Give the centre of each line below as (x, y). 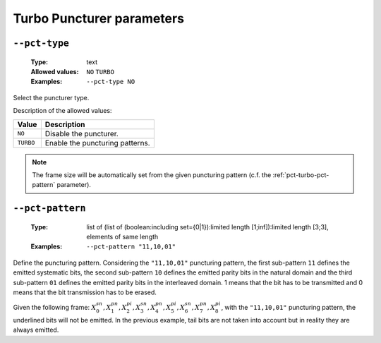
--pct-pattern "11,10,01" (131, 247)
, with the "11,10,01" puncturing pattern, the (289, 308)
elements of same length (122, 237)
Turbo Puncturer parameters (99, 18)
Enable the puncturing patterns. (98, 143)
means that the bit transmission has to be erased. (85, 292)
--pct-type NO (111, 82)
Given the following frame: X (55, 308)
